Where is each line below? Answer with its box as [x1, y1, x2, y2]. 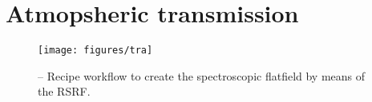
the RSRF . [38, 83, 91, 100]
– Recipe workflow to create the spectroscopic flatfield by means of [38, 67, 366, 84]
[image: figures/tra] [38, 45, 153, 57]
